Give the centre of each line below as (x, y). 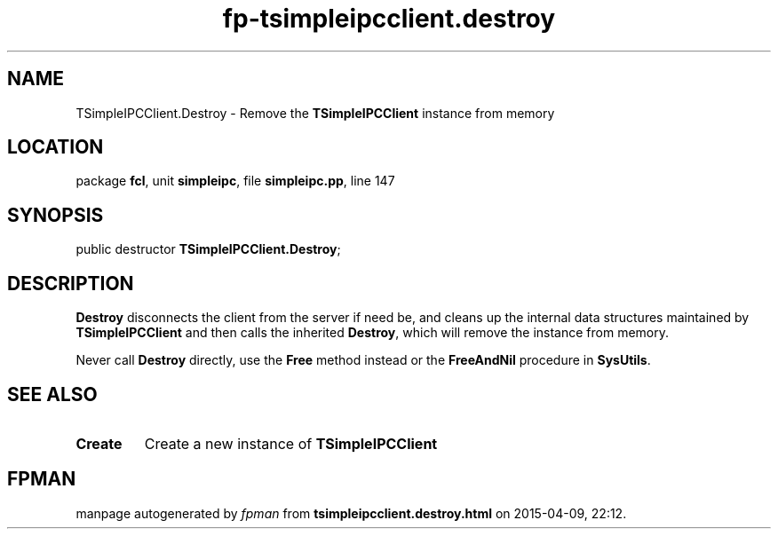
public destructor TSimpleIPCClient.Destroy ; (208, 249)
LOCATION (56, 147)
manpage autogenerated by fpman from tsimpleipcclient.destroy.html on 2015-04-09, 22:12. (351, 513)
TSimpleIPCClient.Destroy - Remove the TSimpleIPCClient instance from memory (315, 113)
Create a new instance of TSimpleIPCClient (291, 443)
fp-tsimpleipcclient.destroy (389, 19)
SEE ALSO (52, 394)
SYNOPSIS (56, 215)
